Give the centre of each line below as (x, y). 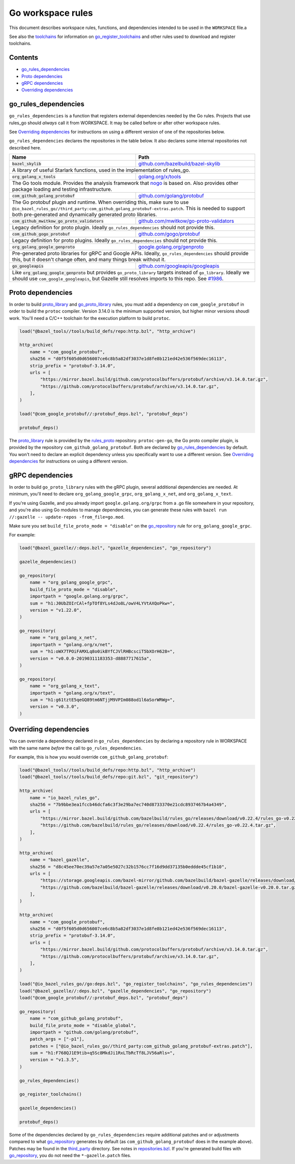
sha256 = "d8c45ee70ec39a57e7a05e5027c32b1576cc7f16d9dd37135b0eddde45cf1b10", (128, 867)
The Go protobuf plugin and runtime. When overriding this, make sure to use (100, 202)
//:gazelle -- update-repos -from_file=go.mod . (67, 517)
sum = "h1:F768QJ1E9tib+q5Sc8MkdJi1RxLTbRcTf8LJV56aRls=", (103, 1053)
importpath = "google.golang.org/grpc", (79, 596)
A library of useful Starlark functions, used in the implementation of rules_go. (101, 170)
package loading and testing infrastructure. (62, 189)
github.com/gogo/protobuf (169, 234)
